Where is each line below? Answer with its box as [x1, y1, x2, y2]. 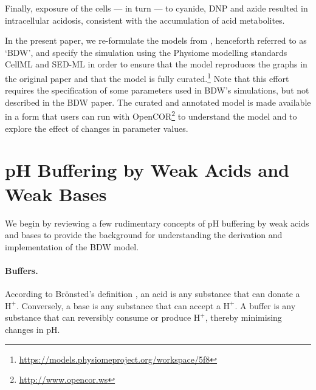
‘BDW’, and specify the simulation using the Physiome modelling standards [5, 46, 287, 58]
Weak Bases [5, 181, 107, 206]
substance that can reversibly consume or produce [5, 311, 191, 324]
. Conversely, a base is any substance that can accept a [16, 299, 221, 312]
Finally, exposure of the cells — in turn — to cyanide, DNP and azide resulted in [5, 2, 308, 14]
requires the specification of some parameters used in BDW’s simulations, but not [5, 84, 309, 97]
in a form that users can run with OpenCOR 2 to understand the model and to [5, 108, 297, 123]
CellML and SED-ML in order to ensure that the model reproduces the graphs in [5, 58, 307, 70]
